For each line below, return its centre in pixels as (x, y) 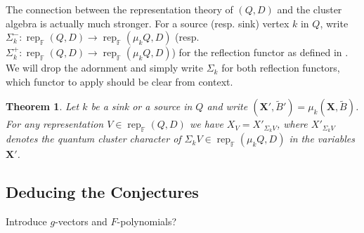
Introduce (26, 221)
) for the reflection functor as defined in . (260, 52)
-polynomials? (147, 221)
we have (206, 124)
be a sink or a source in (142, 106)
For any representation (55, 124)
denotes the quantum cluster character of (93, 139)
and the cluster (310, 9)
